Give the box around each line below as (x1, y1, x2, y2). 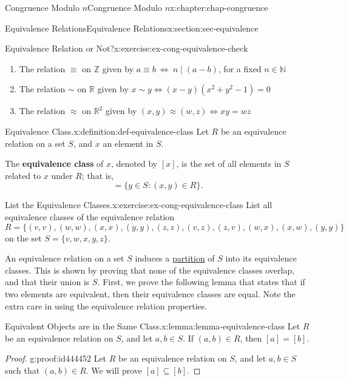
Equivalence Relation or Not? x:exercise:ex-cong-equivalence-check (5, 42, 248, 55)
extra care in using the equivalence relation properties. (5, 299, 208, 312)
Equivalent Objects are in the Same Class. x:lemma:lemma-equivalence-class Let (5, 320, 300, 332)
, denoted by (110, 157, 158, 170)
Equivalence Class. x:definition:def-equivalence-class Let (5, 124, 209, 137)
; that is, (81, 169, 114, 181)
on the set (5, 231, 42, 244)
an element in (103, 137, 154, 149)
